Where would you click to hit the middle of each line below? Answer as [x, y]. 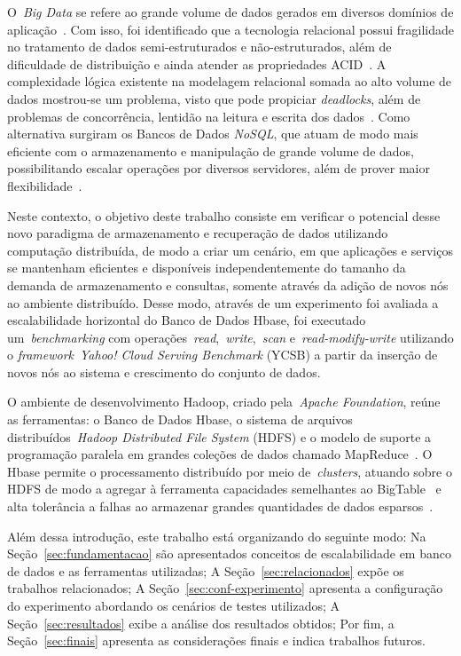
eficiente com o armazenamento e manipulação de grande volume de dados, [211, 150]
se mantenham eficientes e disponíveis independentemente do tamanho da [207, 268]
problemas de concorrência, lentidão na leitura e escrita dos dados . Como [209, 116]
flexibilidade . [45, 185]
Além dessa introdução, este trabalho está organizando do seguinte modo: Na [217, 536]
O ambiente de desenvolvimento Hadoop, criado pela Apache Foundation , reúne [224, 402]
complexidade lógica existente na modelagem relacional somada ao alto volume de [230, 81]
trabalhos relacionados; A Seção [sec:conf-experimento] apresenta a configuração [225, 588]
